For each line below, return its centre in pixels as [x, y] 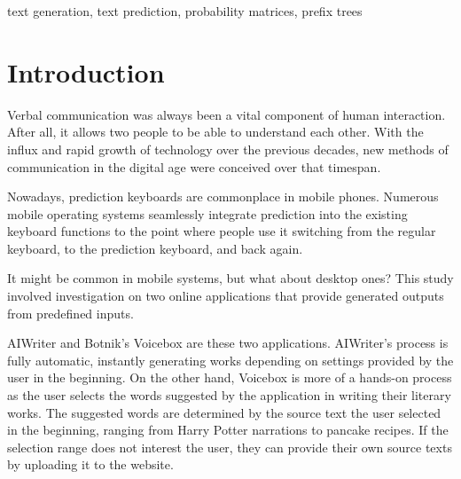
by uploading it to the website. [90, 464]
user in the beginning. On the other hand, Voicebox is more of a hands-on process [230, 377]
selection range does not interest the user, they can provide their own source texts [230, 447]
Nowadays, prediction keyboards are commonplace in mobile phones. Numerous [223, 196]
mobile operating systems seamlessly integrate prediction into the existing [207, 213]
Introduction [86, 71]
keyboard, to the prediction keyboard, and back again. [155, 248]
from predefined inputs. [70, 313]
